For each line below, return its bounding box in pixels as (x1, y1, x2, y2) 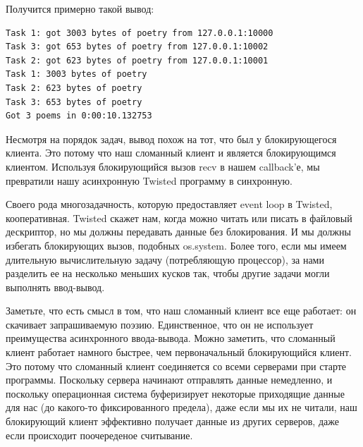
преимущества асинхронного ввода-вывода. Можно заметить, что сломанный (6, 331, 336, 345)
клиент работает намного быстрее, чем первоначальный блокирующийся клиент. (6, 345, 352, 360)
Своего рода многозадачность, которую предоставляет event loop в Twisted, (6, 197, 333, 212)
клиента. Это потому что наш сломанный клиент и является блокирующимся (6, 145, 336, 160)
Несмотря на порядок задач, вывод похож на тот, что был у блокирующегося (6, 131, 337, 146)
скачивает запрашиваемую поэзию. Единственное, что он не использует (6, 317, 314, 331)
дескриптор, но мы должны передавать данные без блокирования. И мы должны (6, 224, 351, 239)
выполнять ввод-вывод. (6, 279, 105, 294)
